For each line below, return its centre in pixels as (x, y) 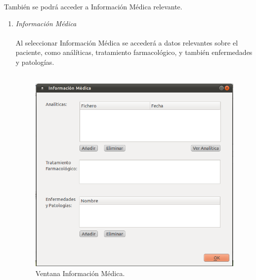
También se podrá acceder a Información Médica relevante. (93, 6)
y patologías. (35, 62)
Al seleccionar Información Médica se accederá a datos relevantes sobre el (127, 42)
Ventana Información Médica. (80, 273)
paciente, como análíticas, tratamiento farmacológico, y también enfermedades (134, 52)
